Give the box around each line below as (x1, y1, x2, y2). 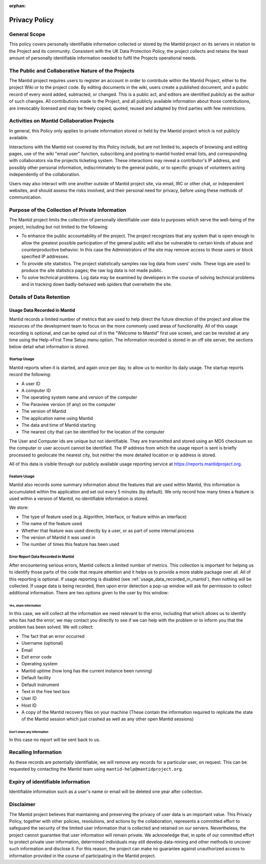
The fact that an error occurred (21, 633, 85, 639)
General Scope (9, 31, 45, 38)
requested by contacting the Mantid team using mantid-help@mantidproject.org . (9, 766, 183, 772)
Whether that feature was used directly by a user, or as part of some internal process (21, 528, 194, 534)
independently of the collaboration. (9, 171, 81, 177)
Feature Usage (9, 474, 34, 479)
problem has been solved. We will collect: (9, 624, 94, 630)
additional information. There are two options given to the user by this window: (9, 590, 169, 596)
